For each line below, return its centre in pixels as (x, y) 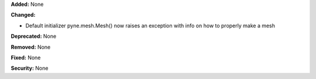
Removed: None (31, 47)
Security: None (30, 68)
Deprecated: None (34, 36)
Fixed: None (26, 58)
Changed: (23, 15)
